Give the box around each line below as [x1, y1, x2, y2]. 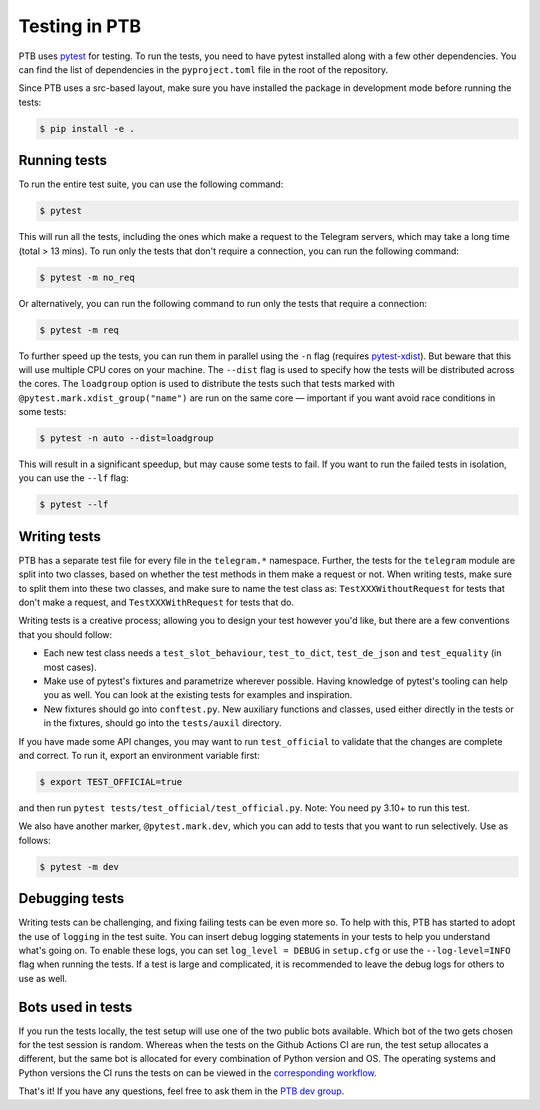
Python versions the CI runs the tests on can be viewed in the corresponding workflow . [18, 1066, 377, 1079]
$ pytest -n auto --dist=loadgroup [39, 433, 214, 444]
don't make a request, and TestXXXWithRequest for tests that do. [18, 596, 295, 609]
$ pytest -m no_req [39, 271, 135, 283]
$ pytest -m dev [39, 861, 120, 872]
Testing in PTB [18, 15, 142, 37]
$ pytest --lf [39, 499, 109, 510]
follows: [18, 834, 51, 846]
